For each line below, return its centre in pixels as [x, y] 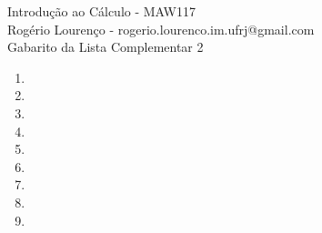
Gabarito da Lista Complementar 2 [106, 47]
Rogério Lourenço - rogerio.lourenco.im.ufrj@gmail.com [161, 29]
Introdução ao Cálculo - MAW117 [101, 11]
